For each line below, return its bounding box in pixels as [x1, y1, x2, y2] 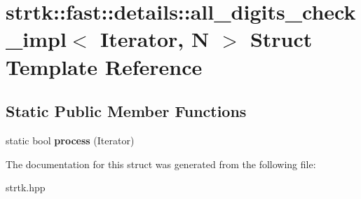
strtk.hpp [6, 180, 46, 195]
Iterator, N [100, 25, 210, 53]
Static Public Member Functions [6, 100, 247, 122]
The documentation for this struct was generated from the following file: [6, 156, 316, 171]
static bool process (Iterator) [6, 132, 135, 147]
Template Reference [6, 52, 203, 81]
